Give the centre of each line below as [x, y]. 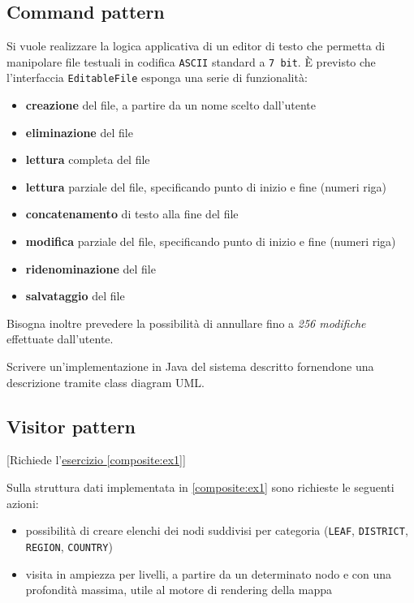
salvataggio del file [75, 296]
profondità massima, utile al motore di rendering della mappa [179, 590]
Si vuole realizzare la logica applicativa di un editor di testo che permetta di [196, 46]
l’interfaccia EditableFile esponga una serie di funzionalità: [157, 78]
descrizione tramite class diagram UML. [106, 382]
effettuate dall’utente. [60, 339]
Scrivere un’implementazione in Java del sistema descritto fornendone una [190, 366]
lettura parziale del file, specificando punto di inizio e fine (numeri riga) [206, 186]
